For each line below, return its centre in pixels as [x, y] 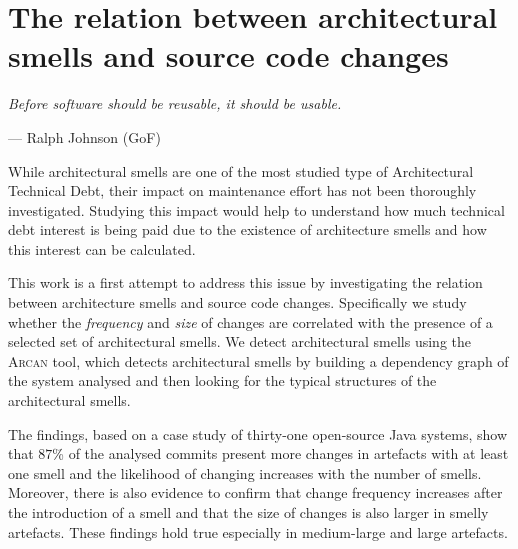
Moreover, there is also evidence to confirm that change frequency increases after [255, 492]
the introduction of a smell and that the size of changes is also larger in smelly [248, 512]
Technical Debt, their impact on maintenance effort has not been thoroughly [242, 190]
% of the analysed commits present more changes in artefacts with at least [280, 453]
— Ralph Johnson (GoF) [84, 136]
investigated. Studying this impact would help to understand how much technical [256, 209]
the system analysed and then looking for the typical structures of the [222, 380]
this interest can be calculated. [102, 248]
